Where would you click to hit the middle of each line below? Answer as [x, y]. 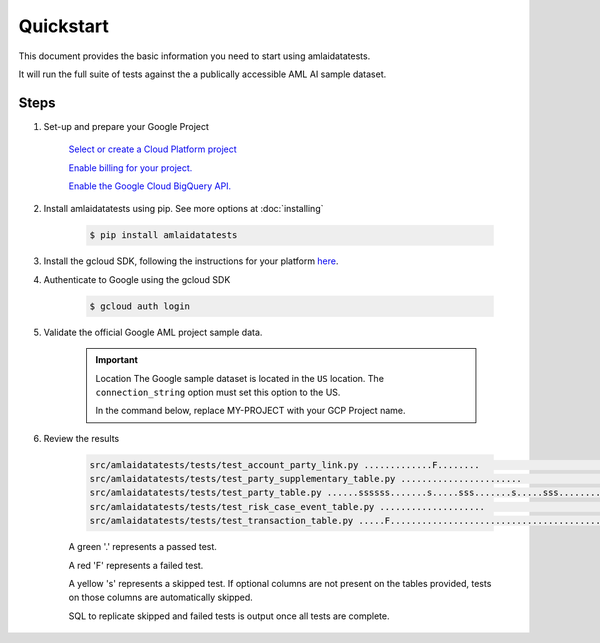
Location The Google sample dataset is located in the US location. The [240, 378]
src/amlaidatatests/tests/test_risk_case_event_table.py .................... [287, 506]
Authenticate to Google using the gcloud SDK [137, 279]
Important [117, 360]
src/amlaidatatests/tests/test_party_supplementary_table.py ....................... [305, 479]
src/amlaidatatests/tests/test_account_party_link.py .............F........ [284, 464]
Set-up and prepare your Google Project [126, 126]
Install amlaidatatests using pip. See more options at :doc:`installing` [183, 209]
